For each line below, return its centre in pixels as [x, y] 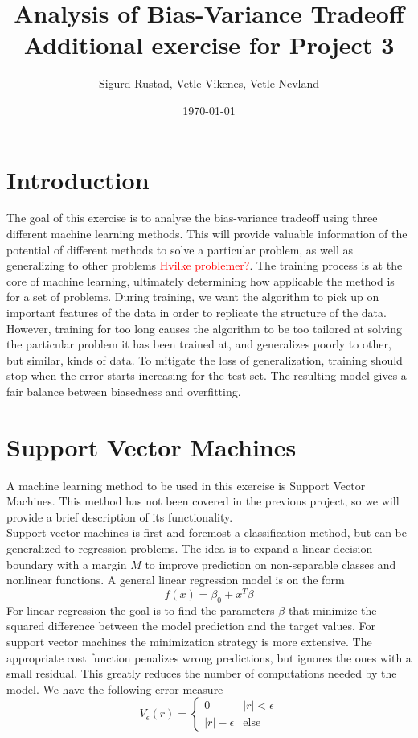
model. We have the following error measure [115, 689]
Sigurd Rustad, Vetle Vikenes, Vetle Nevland [209, 83]
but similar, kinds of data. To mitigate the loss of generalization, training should [205, 359]
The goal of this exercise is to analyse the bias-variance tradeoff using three [192, 218]
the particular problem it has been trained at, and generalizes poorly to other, [199, 344]
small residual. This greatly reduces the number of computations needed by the [202, 673]
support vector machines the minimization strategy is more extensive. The [189, 641]
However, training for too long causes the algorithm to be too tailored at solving [204, 328]
